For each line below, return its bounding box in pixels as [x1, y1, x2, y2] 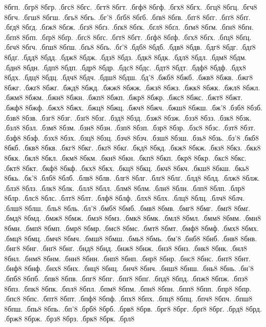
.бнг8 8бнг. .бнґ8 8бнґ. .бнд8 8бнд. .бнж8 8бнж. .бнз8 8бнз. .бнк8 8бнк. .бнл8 [4, 243, 248, 254]
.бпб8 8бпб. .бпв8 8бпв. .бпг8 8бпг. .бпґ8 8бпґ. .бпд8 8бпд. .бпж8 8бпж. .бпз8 [4, 273, 248, 284]
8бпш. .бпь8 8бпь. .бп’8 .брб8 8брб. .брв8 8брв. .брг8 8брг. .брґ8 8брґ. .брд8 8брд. [4, 303, 262, 314]
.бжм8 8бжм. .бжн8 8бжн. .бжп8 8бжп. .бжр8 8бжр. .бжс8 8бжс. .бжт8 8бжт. [4, 92, 243, 103]
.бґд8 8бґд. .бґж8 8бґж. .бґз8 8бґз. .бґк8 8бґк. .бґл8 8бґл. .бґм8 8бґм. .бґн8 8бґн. [4, 22, 254, 32]
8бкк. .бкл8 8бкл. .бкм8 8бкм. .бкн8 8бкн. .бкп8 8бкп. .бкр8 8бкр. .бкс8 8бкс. [4, 152, 247, 163]
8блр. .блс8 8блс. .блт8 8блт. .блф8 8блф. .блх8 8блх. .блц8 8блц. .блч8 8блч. [4, 193, 245, 203]
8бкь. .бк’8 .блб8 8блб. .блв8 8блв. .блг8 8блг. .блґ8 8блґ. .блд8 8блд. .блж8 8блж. [4, 172, 260, 183]
